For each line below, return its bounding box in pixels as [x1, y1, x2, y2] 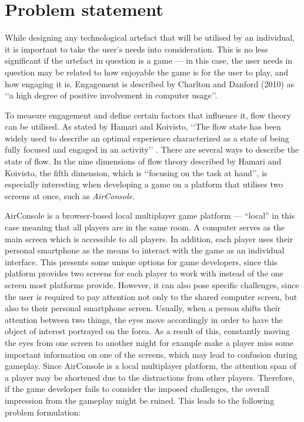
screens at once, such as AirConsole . [5, 189, 135, 202]
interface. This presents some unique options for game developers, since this [5, 255, 278, 268]
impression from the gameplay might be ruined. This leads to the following [5, 394, 275, 406]
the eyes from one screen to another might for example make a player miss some [5, 336, 293, 348]
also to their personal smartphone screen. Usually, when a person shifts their [5, 302, 281, 314]
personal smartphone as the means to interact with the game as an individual [5, 244, 285, 256]
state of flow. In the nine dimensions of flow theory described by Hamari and [5, 155, 282, 167]
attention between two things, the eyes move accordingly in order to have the [5, 313, 283, 325]
